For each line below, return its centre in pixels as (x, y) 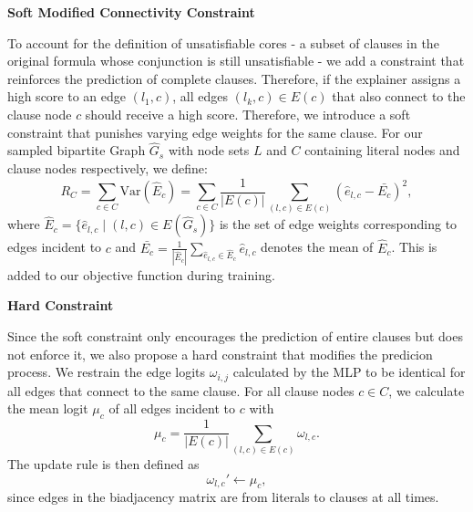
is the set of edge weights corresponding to (338, 224)
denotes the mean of (317, 247)
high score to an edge (67, 96)
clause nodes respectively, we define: (108, 167)
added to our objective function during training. (141, 274)
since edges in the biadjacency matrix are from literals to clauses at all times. (223, 497)
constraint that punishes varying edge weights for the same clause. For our (215, 132)
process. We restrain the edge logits (107, 372)
